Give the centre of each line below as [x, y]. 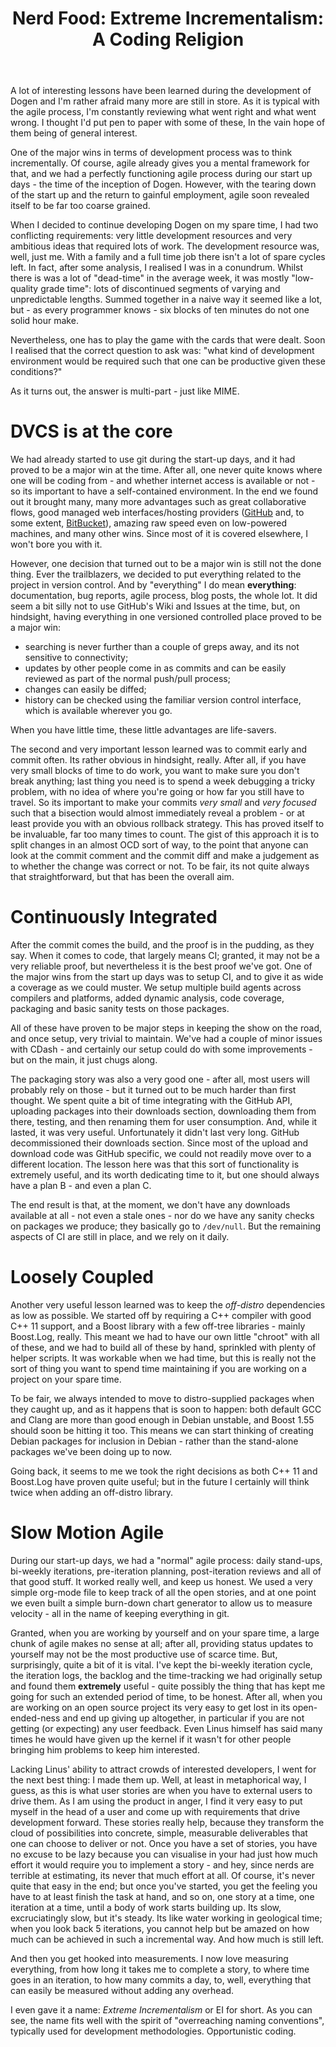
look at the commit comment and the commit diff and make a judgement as [165, 856]
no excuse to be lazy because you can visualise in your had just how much [164, 1854]
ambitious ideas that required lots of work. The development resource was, [165, 246]
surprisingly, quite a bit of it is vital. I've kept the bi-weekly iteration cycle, [161, 1664]
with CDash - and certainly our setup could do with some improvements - [161, 1049]
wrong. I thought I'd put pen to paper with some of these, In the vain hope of [168, 123]
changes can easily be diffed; [85, 689]
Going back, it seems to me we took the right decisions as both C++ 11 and [164, 1471]
